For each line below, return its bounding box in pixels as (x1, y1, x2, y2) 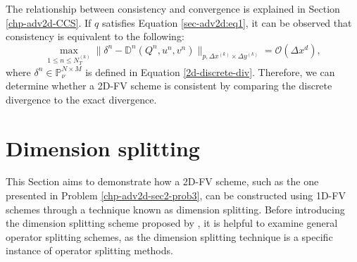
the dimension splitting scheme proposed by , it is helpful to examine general (6, 216, 338, 230)
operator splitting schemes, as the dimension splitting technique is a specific (6, 229, 333, 244)
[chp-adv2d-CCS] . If (6, 15, 92, 30)
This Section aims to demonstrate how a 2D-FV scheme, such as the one (6, 174, 319, 189)
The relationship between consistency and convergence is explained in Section (6, 1, 340, 15)
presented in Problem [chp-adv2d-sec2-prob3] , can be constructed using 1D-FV (6, 188, 346, 203)
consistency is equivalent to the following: (6, 29, 184, 44)
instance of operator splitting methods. (6, 243, 173, 258)
